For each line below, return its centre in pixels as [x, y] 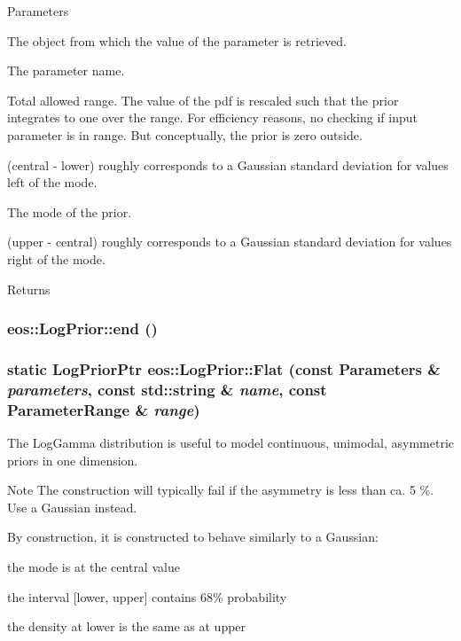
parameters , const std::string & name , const [167, 389]
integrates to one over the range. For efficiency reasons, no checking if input [212, 117]
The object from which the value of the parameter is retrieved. [177, 40]
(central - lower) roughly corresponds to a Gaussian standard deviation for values [228, 164]
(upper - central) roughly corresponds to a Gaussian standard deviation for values [230, 242]
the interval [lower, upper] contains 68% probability [147, 596]
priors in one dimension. [73, 460]
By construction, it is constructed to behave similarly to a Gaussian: [193, 537]
